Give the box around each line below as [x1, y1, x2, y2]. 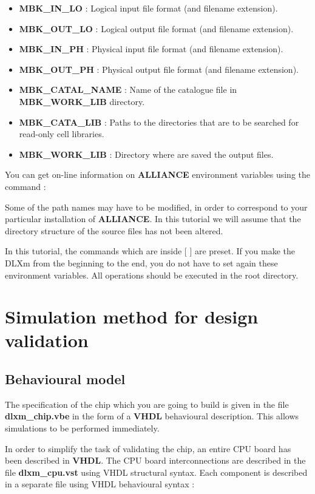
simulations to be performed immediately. [5, 422, 160, 435]
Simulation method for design [5, 304, 259, 329]
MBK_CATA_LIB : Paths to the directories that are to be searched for [19, 115, 299, 128]
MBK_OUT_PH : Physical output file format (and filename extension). [19, 63, 299, 75]
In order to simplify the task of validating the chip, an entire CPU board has [5, 442, 291, 455]
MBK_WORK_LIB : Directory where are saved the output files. [19, 147, 274, 160]
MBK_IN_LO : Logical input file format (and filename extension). [19, 2, 278, 14]
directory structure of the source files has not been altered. [5, 224, 223, 237]
